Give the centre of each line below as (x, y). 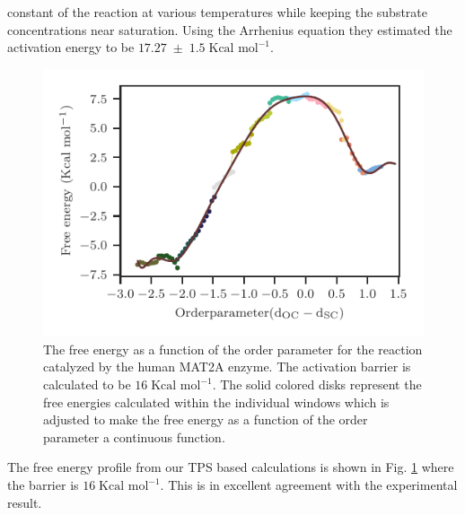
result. (25, 502)
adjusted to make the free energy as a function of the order (206, 419)
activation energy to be (71, 47)
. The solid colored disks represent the (317, 384)
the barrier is (43, 485)
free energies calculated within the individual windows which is (216, 402)
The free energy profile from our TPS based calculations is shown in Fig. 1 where (231, 467)
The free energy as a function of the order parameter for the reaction (233, 349)
